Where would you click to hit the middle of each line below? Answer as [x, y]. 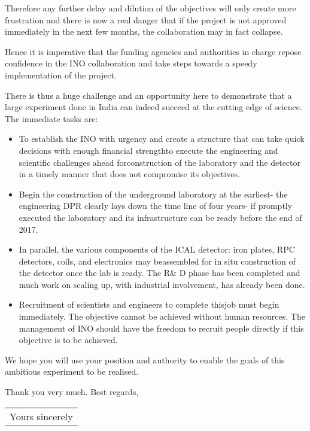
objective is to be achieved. [68, 340]
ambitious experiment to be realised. [72, 371]
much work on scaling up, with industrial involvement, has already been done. [162, 284]
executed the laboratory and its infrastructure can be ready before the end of [160, 217]
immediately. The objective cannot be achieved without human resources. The [162, 316]
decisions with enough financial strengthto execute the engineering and [148, 150]
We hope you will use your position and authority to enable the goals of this [145, 359]
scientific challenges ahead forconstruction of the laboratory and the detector [160, 162]
